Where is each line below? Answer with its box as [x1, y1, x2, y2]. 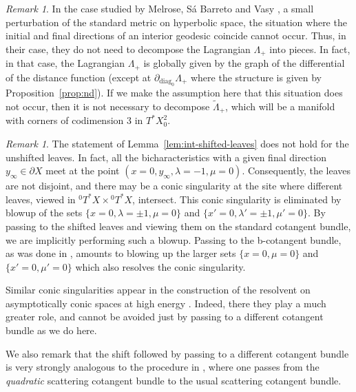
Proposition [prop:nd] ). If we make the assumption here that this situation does [6, 85, 343, 100]
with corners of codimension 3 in [6, 113, 143, 127]
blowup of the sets [6, 205, 83, 220]
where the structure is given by [190, 70, 322, 84]
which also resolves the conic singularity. [75, 259, 246, 274]
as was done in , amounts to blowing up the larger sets [6, 246, 236, 260]
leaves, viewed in [6, 192, 76, 206]
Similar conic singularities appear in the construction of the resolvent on [6, 282, 311, 297]
